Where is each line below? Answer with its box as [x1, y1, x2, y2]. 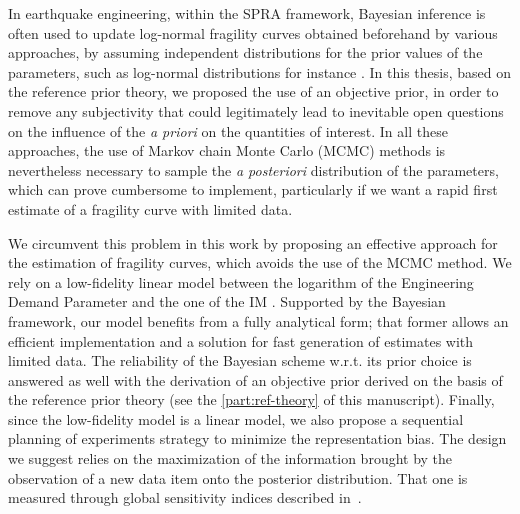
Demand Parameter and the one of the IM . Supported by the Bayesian [8, 291, 446, 312]
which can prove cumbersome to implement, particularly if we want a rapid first [8, 179, 498, 200]
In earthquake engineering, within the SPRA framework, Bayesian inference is [8, 3, 486, 23]
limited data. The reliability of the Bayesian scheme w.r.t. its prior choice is [8, 350, 472, 371]
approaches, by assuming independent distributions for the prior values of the [8, 42, 483, 63]
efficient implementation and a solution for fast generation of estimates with [8, 330, 474, 351]
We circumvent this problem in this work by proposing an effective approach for [8, 232, 498, 253]
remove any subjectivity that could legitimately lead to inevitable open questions [8, 100, 504, 121]
